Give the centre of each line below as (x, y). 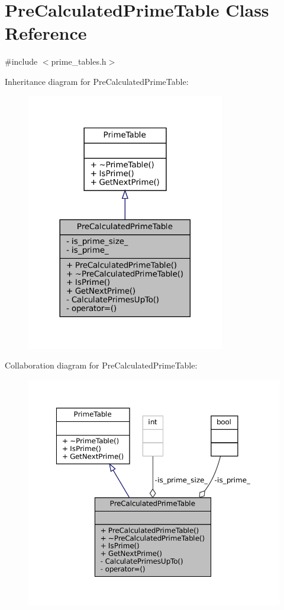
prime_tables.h (79, 61)
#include (21, 61)
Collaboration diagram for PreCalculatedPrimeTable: (101, 365)
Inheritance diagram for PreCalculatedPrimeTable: (97, 81)
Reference (46, 33)
